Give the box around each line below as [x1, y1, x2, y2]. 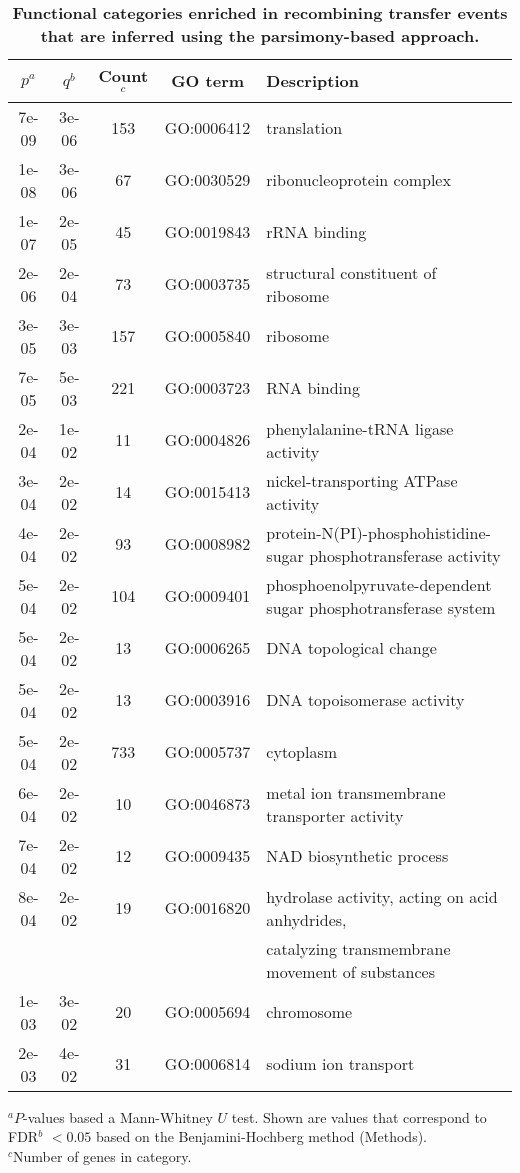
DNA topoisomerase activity [266, 688, 465, 712]
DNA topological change [266, 636, 437, 660]
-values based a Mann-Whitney [22, 1106, 213, 1127]
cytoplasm [266, 740, 338, 764]
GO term [171, 69, 245, 93]
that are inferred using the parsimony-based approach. [40, 24, 480, 47]
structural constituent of [266, 260, 437, 284]
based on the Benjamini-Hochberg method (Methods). [96, 1126, 427, 1147]
